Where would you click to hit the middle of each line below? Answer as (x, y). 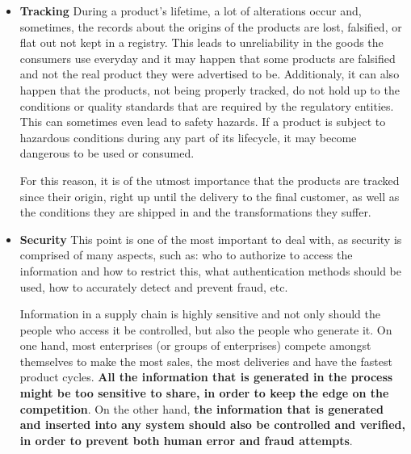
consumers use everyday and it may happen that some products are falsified (208, 58)
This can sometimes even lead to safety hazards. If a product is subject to (203, 122)
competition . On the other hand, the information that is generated (202, 408)
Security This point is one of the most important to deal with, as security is (211, 239)
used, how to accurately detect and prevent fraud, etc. (154, 286)
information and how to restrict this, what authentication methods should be (210, 270)
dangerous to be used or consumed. (107, 153)
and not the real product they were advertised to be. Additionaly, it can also (210, 74)
